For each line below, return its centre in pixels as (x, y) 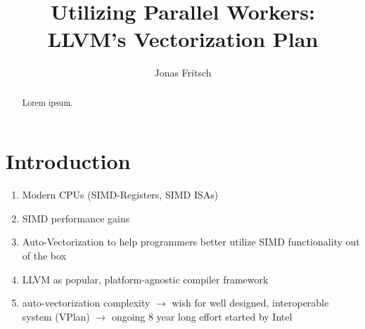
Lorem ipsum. (47, 102)
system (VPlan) (56, 316)
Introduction (68, 161)
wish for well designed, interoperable (250, 303)
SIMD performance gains (76, 218)
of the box (44, 256)
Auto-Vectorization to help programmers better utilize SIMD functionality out (191, 242)
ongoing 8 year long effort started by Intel (202, 316)
